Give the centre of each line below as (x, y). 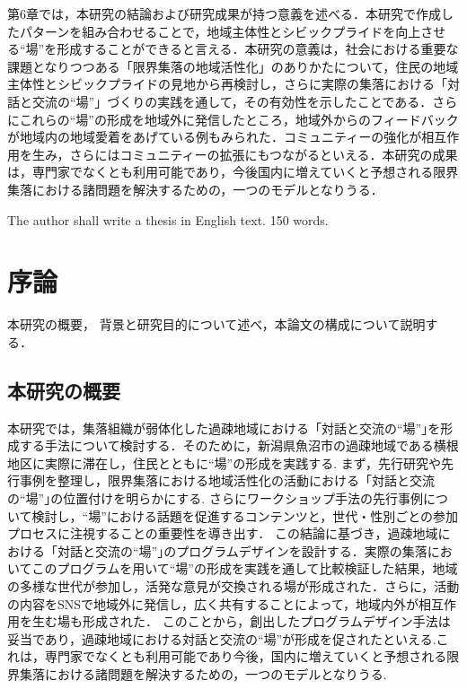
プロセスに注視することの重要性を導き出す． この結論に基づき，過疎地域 (223, 533)
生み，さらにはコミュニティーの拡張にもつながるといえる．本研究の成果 (245, 154)
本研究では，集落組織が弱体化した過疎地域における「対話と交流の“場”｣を (224, 427)
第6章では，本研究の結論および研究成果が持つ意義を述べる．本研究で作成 (224, 13)
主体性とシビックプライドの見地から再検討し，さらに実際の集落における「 (227, 84)
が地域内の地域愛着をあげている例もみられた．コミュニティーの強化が (215, 137)
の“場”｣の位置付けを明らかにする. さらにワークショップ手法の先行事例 (215, 498)
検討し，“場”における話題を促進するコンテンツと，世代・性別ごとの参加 (245, 515)
